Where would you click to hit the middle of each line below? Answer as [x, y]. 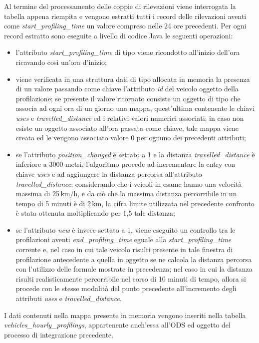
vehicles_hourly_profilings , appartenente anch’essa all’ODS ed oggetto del [117, 325]
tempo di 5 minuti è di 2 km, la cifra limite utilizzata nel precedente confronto [135, 203]
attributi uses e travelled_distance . [69, 298]
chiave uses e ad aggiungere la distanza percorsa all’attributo [109, 173]
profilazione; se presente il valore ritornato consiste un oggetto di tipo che [128, 98]
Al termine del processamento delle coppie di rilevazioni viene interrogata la [120, 6]
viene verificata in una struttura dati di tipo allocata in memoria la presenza [133, 79]
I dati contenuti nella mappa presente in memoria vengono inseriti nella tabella [125, 315]
